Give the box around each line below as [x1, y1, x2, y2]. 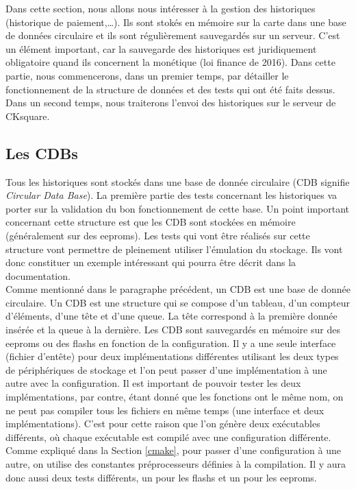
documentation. [5, 268, 71, 283]
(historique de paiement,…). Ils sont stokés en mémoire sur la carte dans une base [5, 14, 346, 29]
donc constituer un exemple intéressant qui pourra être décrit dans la [5, 255, 296, 270]
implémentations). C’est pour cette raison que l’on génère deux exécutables [5, 416, 320, 431]
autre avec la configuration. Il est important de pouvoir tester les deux [5, 376, 301, 390]
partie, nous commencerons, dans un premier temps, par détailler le [5, 68, 289, 82]
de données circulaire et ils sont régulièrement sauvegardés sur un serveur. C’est [5, 28, 340, 43]
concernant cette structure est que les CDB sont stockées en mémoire [5, 215, 296, 229]
